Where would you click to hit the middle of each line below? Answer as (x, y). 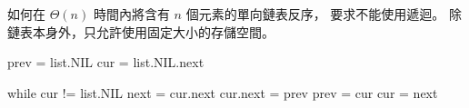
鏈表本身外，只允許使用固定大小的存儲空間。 (141, 31)
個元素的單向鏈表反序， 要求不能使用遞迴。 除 (324, 14)
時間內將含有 (131, 14)
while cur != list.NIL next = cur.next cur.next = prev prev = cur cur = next (223, 92)
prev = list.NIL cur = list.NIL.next (106, 62)
